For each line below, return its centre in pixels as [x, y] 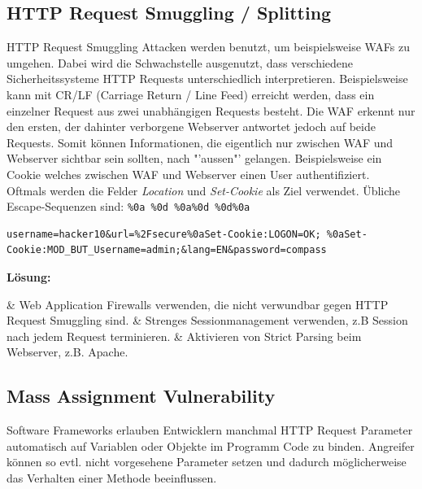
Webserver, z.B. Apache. [67, 352]
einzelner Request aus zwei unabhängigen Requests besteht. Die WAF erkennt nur [211, 110]
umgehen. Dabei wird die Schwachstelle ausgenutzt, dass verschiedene [180, 62]
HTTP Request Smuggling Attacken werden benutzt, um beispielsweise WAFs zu [209, 47]
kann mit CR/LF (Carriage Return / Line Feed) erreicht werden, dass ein [191, 94]
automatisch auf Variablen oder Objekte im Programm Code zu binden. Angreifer [211, 445]
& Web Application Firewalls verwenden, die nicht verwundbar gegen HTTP [198, 304]
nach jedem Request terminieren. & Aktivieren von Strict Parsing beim [184, 336]
